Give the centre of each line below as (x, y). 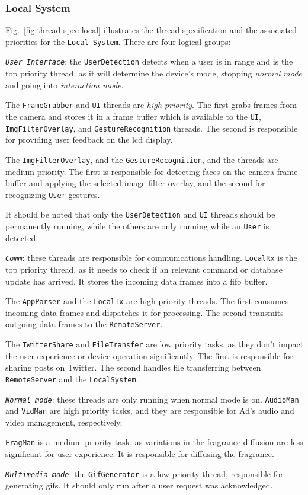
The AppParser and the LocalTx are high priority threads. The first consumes (147, 301)
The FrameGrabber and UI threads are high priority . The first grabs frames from (151, 105)
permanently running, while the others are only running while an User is (137, 226)
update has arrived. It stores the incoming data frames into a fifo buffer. (137, 281)
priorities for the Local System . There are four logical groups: (118, 41)
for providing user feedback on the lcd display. (89, 140)
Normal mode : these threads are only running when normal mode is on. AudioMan (152, 399)
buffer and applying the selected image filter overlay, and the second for (135, 183)
